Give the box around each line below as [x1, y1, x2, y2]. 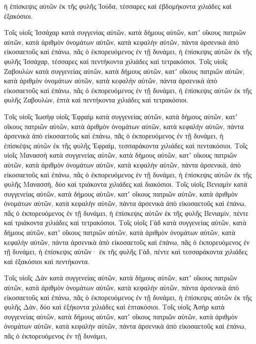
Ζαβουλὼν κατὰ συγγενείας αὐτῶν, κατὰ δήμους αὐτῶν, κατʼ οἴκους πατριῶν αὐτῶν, [4, 66, 245, 76]
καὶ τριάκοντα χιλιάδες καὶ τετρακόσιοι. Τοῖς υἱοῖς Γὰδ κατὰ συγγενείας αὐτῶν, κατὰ [4, 217, 247, 228]
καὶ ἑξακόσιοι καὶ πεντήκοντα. [4, 256, 90, 266]
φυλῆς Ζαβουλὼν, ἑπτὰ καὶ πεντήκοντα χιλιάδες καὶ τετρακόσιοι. [4, 95, 189, 105]
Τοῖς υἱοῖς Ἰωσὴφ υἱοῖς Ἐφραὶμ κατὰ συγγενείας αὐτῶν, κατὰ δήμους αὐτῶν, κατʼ [4, 111, 238, 121]
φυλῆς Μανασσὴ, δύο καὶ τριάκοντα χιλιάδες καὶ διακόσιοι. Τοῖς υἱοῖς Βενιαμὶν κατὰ [4, 179, 248, 189]
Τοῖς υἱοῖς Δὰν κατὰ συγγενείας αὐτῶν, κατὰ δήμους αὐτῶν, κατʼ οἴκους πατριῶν [4, 273, 237, 283]
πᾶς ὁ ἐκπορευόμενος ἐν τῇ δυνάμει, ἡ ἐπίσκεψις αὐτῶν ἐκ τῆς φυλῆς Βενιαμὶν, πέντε [4, 207, 249, 218]
